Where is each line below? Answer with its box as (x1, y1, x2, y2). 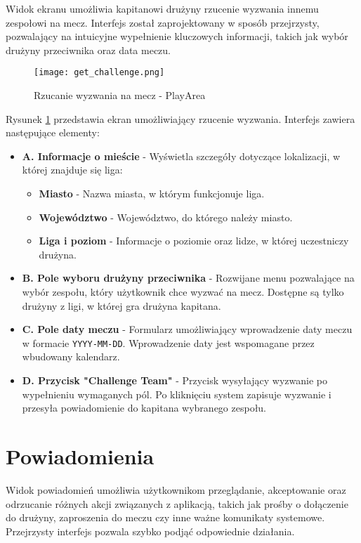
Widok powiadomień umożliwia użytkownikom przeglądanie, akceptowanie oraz (6, 482, 346, 497)
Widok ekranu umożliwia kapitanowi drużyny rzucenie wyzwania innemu (6, 1, 319, 15)
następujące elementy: (6, 125, 100, 140)
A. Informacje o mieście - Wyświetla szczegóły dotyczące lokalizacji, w (22, 148, 341, 163)
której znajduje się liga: (22, 162, 123, 177)
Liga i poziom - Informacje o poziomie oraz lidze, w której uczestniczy (39, 233, 349, 248)
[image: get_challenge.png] (34, 67, 165, 78)
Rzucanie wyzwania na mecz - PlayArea (34, 88, 206, 103)
